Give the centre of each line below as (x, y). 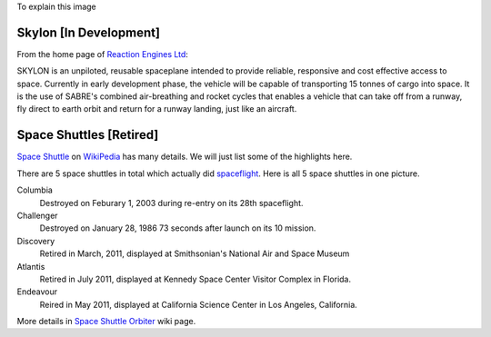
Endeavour (37, 292)
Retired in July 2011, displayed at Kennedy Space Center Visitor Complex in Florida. (195, 279)
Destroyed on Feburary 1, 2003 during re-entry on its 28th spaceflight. (171, 203)
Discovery (36, 241)
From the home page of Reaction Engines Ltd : (102, 54)
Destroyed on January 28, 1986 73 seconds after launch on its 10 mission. (178, 228)
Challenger (37, 215)
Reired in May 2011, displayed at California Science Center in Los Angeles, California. (199, 304)
